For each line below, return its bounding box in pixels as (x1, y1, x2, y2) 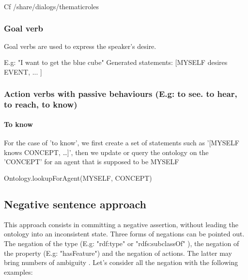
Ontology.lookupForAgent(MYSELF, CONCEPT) (4, 172, 152, 183)
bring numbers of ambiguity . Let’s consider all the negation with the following (4, 257, 238, 267)
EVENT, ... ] (4, 67, 42, 77)
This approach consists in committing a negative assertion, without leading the (4, 219, 238, 229)
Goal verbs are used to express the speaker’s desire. (4, 41, 156, 51)
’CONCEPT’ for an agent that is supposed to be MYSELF (4, 156, 179, 167)
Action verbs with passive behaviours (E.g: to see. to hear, (4, 87, 237, 99)
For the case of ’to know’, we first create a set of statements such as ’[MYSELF (4, 138, 239, 148)
